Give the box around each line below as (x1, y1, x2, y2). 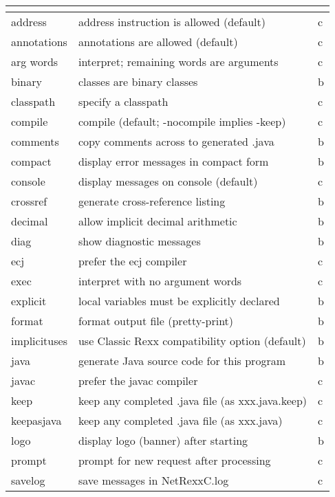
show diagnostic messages (78, 233, 201, 249)
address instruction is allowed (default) (78, 14, 266, 30)
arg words (11, 54, 58, 69)
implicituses (11, 333, 67, 349)
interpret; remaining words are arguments (78, 54, 279, 69)
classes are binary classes (78, 74, 198, 89)
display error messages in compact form (78, 153, 269, 169)
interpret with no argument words (78, 273, 242, 289)
